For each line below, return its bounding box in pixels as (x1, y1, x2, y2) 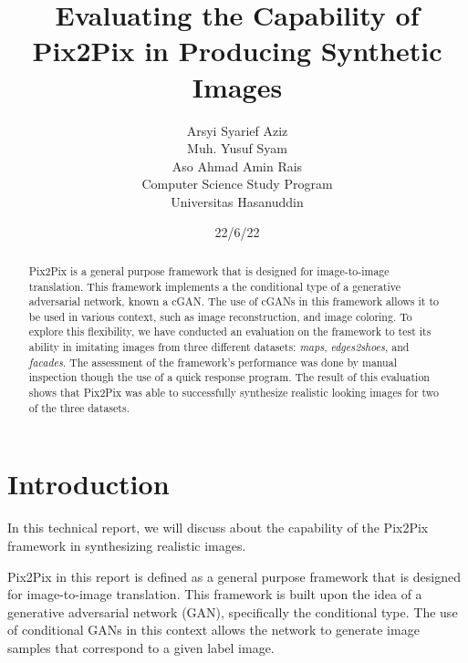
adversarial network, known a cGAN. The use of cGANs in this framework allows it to (28, 294, 439, 309)
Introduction (7, 465, 170, 502)
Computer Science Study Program (141, 174, 333, 193)
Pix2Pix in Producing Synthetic (32, 32, 442, 69)
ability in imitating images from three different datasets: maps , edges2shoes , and (28, 339, 410, 355)
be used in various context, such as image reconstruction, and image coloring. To (28, 308, 412, 324)
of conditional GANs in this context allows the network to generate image (7, 620, 420, 639)
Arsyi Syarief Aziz (186, 120, 288, 140)
